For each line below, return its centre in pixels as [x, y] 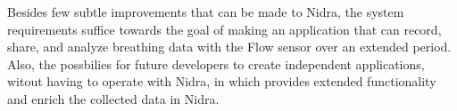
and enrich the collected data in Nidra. [113, 98]
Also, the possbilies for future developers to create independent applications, [216, 63]
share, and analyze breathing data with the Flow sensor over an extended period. [229, 47]
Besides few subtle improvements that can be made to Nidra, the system [206, 12]
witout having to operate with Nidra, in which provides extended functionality [222, 81]
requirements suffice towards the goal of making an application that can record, [224, 29]
